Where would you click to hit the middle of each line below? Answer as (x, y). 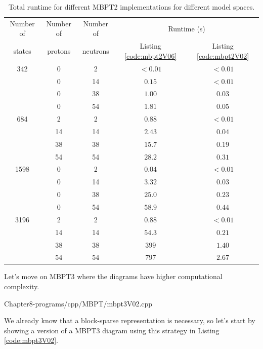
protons (59, 51)
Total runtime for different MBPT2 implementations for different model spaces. (131, 7)
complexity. (22, 286)
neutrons (96, 51)
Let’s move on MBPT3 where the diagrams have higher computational (113, 276)
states (22, 51)
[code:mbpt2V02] (223, 55)
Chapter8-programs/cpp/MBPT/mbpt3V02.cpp (78, 303)
